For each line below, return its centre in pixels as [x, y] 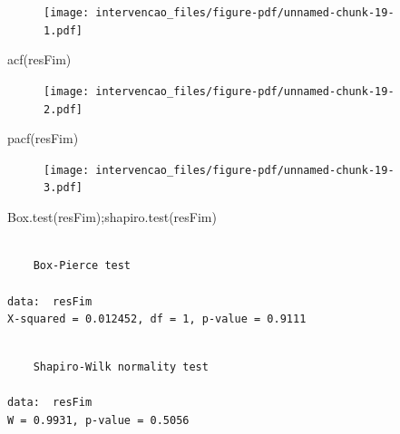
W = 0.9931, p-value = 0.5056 [98, 421]
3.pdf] [63, 188]
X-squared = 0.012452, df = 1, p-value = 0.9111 [157, 319]
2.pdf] [63, 109]
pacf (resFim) [43, 138]
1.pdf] [63, 30]
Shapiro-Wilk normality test [121, 367]
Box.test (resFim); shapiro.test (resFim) [112, 217]
